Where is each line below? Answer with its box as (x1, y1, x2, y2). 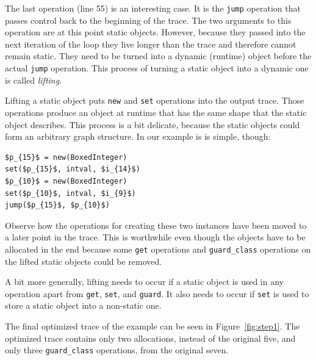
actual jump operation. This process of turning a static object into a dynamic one (5, 62, 309, 74)
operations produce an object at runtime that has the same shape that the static (5, 106, 307, 118)
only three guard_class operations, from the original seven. (5, 344, 229, 356)
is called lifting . (5, 73, 62, 86)
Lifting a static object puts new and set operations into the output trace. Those (5, 94, 304, 107)
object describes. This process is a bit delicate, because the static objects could (5, 118, 300, 131)
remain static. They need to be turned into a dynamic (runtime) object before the (5, 49, 312, 62)
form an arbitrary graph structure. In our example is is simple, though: (5, 130, 271, 143)
